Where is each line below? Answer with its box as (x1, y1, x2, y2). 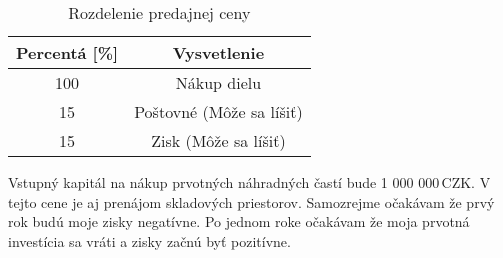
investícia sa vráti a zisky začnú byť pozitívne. (8, 230, 291, 251)
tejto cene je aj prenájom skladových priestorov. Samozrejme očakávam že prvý (8, 191, 495, 212)
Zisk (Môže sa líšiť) (151, 129, 286, 152)
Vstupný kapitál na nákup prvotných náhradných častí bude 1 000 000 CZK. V (8, 172, 491, 192)
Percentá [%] (16, 41, 119, 64)
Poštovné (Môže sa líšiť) (134, 100, 303, 123)
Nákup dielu (175, 71, 262, 94)
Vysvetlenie (172, 41, 265, 64)
